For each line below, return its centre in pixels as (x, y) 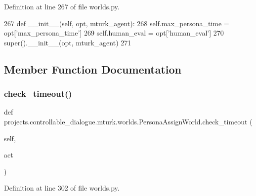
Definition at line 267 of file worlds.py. (62, 6)
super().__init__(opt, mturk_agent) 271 (68, 42)
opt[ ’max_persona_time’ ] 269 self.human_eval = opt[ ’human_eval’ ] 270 (114, 33)
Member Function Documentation (93, 69)
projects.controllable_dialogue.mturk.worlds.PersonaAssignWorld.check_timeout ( (128, 121)
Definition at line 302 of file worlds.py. (62, 188)
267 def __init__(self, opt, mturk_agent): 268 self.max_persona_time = (117, 23)
